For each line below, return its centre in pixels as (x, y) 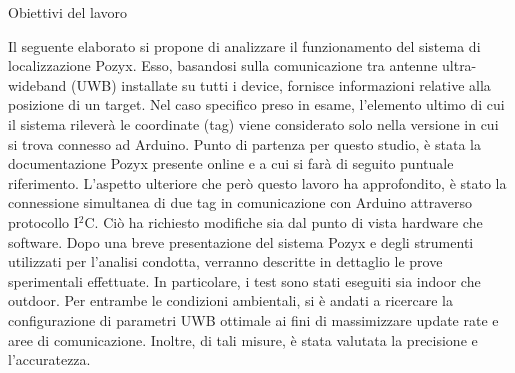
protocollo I (43, 221)
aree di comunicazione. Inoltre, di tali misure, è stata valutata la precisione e (243, 339)
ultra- (459, 65)
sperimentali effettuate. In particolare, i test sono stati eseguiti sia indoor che (244, 280)
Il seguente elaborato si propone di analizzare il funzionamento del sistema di (244, 45)
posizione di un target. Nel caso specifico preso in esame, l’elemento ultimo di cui (256, 104)
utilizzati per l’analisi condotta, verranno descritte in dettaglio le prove (225, 261)
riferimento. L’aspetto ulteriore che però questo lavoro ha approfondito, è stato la (257, 182)
